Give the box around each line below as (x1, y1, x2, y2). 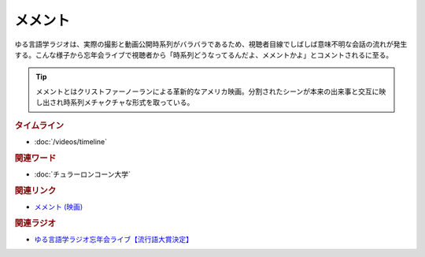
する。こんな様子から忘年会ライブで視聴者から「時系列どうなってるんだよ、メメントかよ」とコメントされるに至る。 (14, 50, 394, 59)
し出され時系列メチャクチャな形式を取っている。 (35, 98, 194, 107)
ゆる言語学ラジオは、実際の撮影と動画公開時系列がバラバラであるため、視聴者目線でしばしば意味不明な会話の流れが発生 (14, 39, 408, 49)
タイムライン (14, 120, 65, 131)
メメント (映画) (34, 202, 83, 211)
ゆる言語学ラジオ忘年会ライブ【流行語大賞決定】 (34, 234, 193, 244)
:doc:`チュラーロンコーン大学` (34, 169, 131, 179)
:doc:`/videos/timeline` (34, 136, 108, 146)
